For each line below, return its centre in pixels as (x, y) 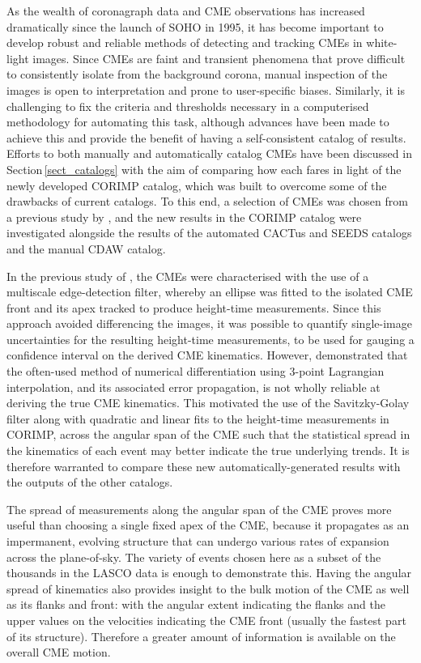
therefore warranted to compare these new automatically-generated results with (204, 466)
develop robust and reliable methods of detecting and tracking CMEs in (185, 42)
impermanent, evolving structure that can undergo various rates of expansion (198, 541)
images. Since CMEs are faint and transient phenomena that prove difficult (219, 58)
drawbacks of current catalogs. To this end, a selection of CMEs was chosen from (207, 201)
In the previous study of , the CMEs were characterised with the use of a (188, 276)
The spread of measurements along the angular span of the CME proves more (199, 509)
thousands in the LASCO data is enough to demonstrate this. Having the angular (209, 573)
